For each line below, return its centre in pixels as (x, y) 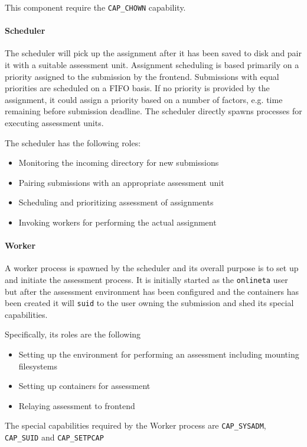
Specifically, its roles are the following (73, 334)
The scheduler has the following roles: (73, 142)
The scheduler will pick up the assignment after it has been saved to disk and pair (153, 53)
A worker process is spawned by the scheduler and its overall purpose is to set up (152, 268)
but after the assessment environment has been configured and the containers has (152, 291)
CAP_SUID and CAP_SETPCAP (54, 437)
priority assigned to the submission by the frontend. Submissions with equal (142, 76)
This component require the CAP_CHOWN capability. (95, 7)
